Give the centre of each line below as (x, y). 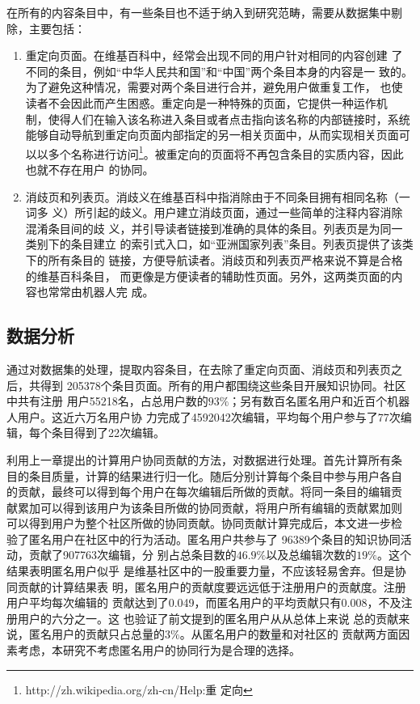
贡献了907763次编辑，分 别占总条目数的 (132, 555)
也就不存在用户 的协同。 (90, 169)
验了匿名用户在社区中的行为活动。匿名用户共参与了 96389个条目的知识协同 (204, 539)
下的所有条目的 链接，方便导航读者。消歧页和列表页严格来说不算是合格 (214, 259)
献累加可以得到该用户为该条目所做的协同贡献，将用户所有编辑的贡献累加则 (204, 507)
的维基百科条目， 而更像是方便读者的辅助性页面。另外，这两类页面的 (208, 276)
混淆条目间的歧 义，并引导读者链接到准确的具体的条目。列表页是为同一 (214, 228)
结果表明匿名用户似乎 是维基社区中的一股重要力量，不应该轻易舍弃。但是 (201, 571)
